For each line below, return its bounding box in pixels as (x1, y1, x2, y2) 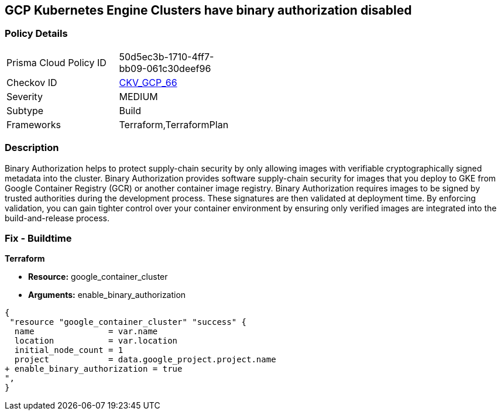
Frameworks (6, 118, 61, 131)
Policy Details (5, 28, 68, 40)
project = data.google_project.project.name (14, 355, 276, 365)
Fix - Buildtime (5, 232, 72, 244)
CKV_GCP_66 (119, 76, 177, 88)
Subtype (6, 104, 44, 116)
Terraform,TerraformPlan (119, 118, 229, 131)
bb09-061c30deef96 (119, 62, 211, 74)
